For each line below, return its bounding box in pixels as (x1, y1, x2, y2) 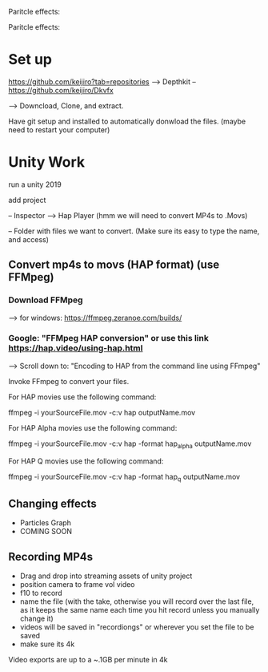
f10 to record (19, 589, 62, 598)
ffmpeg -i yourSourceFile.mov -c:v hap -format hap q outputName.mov (8, 472, 241, 484)
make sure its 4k (19, 639, 75, 649)
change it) (19, 613, 54, 624)
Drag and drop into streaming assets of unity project (19, 571, 193, 581)
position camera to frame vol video (19, 580, 135, 589)
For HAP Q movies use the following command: (8, 456, 164, 466)
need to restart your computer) (8, 124, 110, 135)
